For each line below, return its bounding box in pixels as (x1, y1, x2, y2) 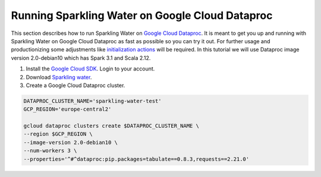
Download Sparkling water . (26, 73, 92, 81)
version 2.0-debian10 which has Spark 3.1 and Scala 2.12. (11, 54, 151, 62)
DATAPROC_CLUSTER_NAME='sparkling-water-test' (23, 98, 162, 104)
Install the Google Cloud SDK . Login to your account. (26, 65, 155, 72)
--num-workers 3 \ (23, 147, 77, 154)
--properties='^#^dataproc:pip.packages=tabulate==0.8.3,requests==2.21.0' (23, 156, 250, 162)
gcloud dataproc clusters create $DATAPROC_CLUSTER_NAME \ (23, 123, 199, 130)
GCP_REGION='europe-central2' (23, 106, 112, 112)
